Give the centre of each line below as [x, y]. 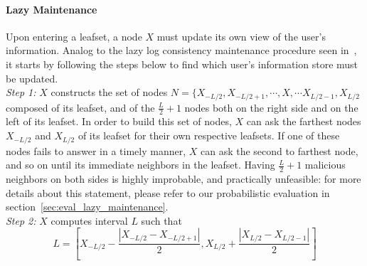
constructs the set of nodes [109, 92]
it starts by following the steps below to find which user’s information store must [182, 64]
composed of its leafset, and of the [80, 107]
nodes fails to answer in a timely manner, [96, 150]
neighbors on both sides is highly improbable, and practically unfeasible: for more [183, 178]
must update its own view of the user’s [241, 36]
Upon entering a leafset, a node [74, 36]
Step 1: [21, 92]
